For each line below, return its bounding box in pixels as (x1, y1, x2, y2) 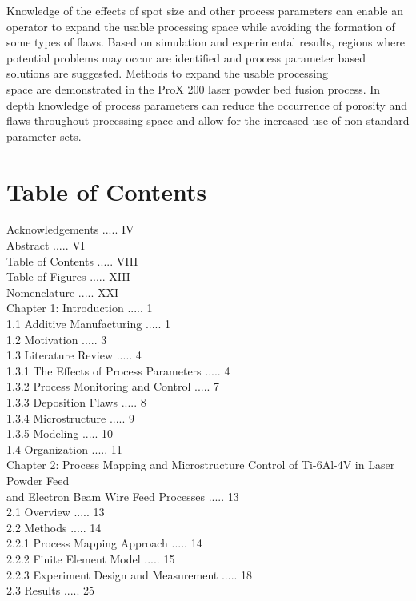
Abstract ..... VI (6, 237, 85, 254)
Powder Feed (6, 471, 70, 488)
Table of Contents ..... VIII (6, 252, 138, 269)
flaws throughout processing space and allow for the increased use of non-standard (6, 112, 410, 129)
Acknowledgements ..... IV (6, 221, 134, 238)
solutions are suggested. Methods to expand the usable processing (6, 65, 329, 82)
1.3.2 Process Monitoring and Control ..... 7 (6, 378, 220, 395)
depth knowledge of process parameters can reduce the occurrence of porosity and (6, 96, 408, 113)
